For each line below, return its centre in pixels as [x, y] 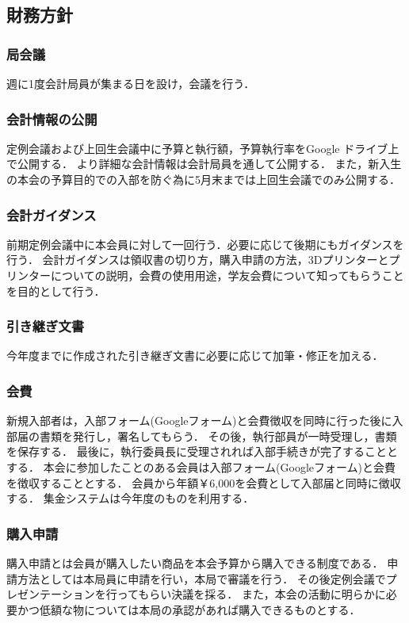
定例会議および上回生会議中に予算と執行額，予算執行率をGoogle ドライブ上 [203, 148]
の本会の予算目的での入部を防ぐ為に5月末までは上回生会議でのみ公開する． [203, 179]
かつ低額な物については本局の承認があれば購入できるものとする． [189, 609]
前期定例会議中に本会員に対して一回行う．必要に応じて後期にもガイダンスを [205, 244]
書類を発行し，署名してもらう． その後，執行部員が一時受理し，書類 [218, 436]
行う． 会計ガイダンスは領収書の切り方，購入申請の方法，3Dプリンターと [198, 260]
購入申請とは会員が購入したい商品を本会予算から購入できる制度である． [195, 563]
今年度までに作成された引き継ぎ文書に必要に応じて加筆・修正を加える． [195, 355]
